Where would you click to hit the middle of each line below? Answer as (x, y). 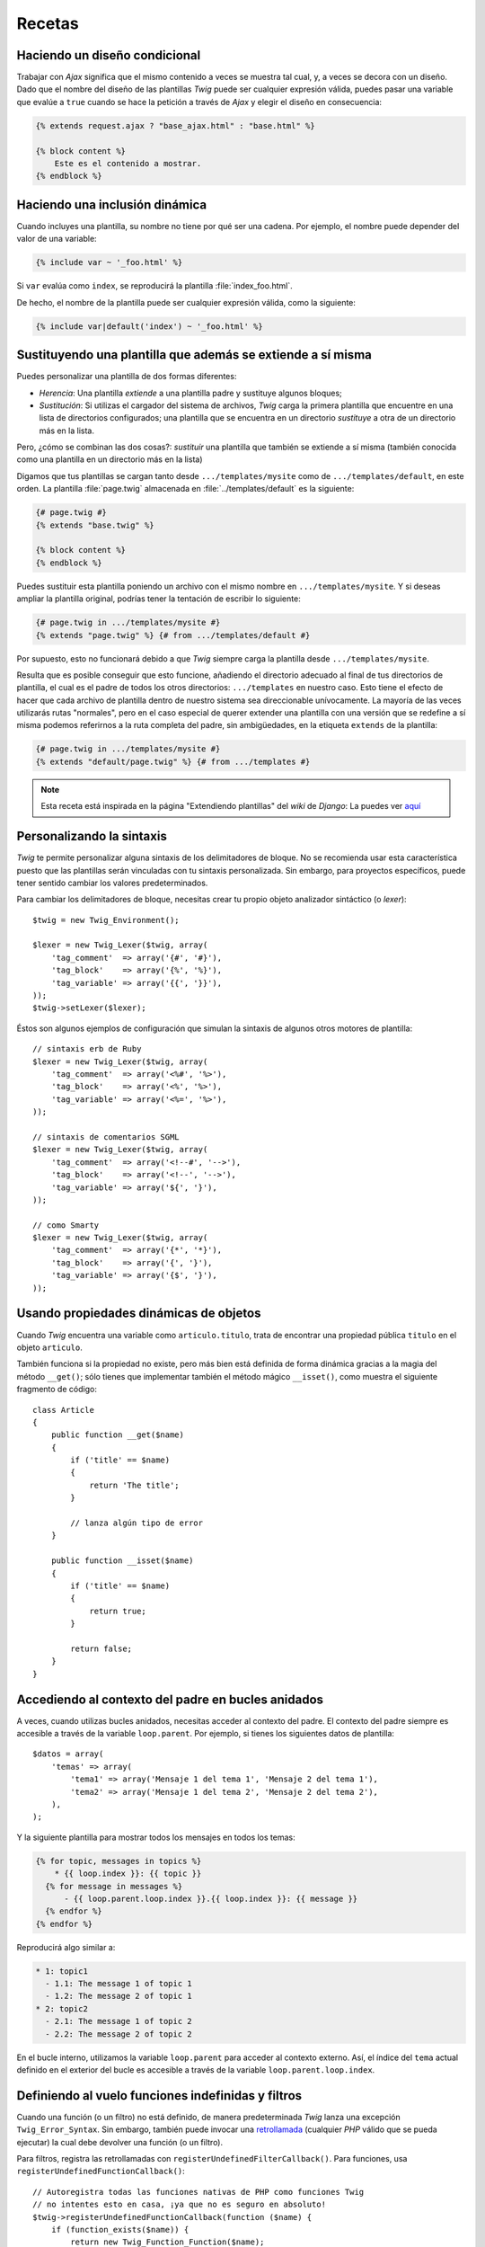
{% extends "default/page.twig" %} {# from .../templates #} (173, 761)
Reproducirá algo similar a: (66, 1947)
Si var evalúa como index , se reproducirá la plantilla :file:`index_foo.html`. (155, 286)
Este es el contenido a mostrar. (128, 163)
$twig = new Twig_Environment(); (106, 920)
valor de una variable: (57, 239)
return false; (101, 1648)
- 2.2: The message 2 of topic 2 (119, 2034)
